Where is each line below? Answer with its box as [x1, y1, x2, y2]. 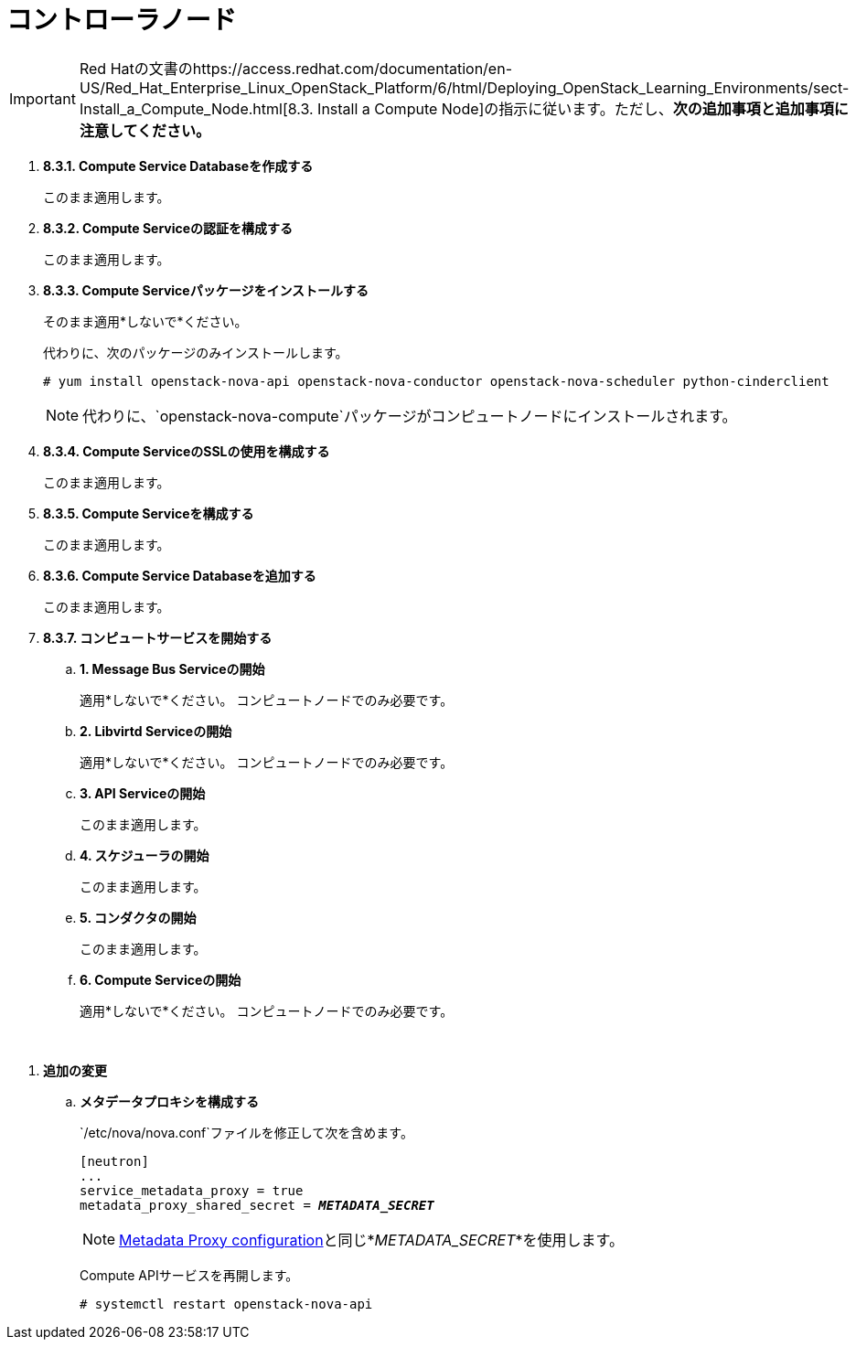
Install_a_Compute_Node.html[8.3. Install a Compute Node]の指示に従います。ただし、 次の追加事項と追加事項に [79, 99, 849, 118]
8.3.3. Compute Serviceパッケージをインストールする [43, 282, 369, 298]
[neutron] [80, 1153, 149, 1169]
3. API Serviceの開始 [80, 785, 206, 801]
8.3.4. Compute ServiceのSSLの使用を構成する [43, 443, 330, 459]
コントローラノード [6, 5, 237, 36]
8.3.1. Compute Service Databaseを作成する [43, 157, 314, 174]
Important [9, 89, 76, 108]
